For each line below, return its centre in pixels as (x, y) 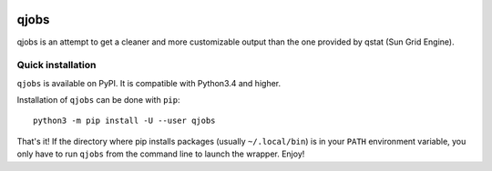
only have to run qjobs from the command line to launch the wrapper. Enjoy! (161, 154)
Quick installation (56, 65)
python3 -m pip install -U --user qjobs (124, 121)
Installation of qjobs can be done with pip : (98, 100)
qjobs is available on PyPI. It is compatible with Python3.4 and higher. (149, 83)
